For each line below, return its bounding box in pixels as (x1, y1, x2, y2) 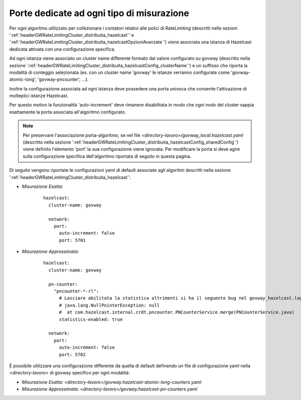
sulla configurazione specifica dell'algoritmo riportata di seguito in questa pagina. (23, 153, 192, 159)
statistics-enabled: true (59, 317, 123, 322)
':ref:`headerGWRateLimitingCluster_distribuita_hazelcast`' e (9, 32, 134, 38)
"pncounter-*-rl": (53, 288, 99, 294)
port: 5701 (59, 237, 86, 243)
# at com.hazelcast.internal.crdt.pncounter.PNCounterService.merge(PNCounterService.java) (59, 310, 294, 315)
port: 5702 (59, 352, 86, 357)
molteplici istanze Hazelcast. (9, 93, 69, 99)
